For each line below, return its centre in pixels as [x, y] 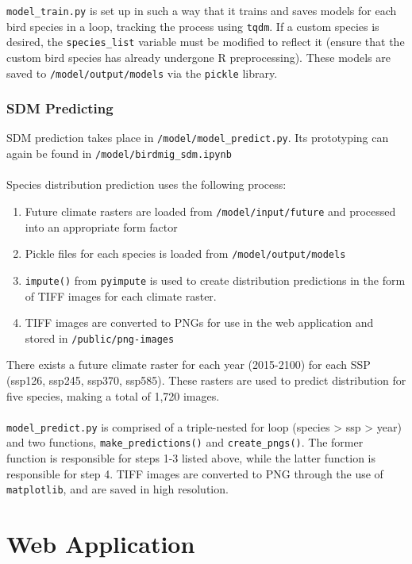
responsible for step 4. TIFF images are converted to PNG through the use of [195, 473]
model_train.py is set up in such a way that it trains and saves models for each [202, 10]
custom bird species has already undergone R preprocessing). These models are [199, 57]
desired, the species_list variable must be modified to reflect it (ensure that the [206, 42]
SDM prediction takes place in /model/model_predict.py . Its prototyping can [198, 138]
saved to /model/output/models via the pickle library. [142, 73]
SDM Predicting [60, 108]
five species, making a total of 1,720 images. [113, 395]
